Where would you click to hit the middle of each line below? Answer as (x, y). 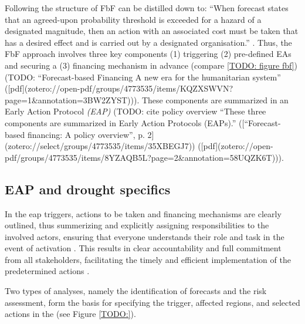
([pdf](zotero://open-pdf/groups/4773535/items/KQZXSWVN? (119, 88)
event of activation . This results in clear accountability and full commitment (143, 248)
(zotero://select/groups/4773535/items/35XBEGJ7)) (100, 146)
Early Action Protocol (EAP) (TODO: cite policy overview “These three (135, 111)
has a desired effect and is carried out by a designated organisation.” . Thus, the (148, 42)
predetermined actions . (47, 271)
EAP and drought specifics (88, 189)
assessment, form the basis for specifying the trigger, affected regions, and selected (152, 302)
